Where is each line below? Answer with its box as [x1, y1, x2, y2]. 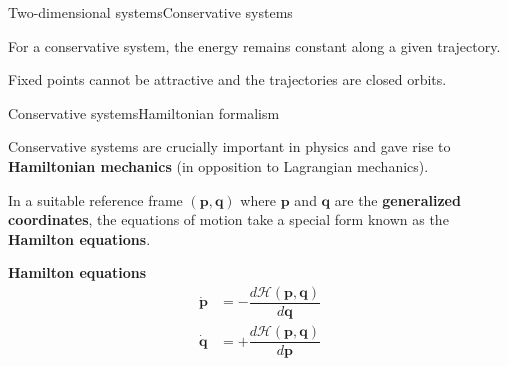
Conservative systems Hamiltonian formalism [8, 102, 280, 123]
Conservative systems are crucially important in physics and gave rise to [8, 136, 451, 157]
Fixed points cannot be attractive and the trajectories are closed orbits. [8, 69, 447, 90]
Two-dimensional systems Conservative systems [8, 2, 293, 22]
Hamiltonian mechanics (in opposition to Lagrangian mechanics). [8, 155, 429, 176]
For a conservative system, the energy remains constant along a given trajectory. [8, 35, 501, 56]
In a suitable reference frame [8, 189, 183, 210]
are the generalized [334, 189, 461, 210]
